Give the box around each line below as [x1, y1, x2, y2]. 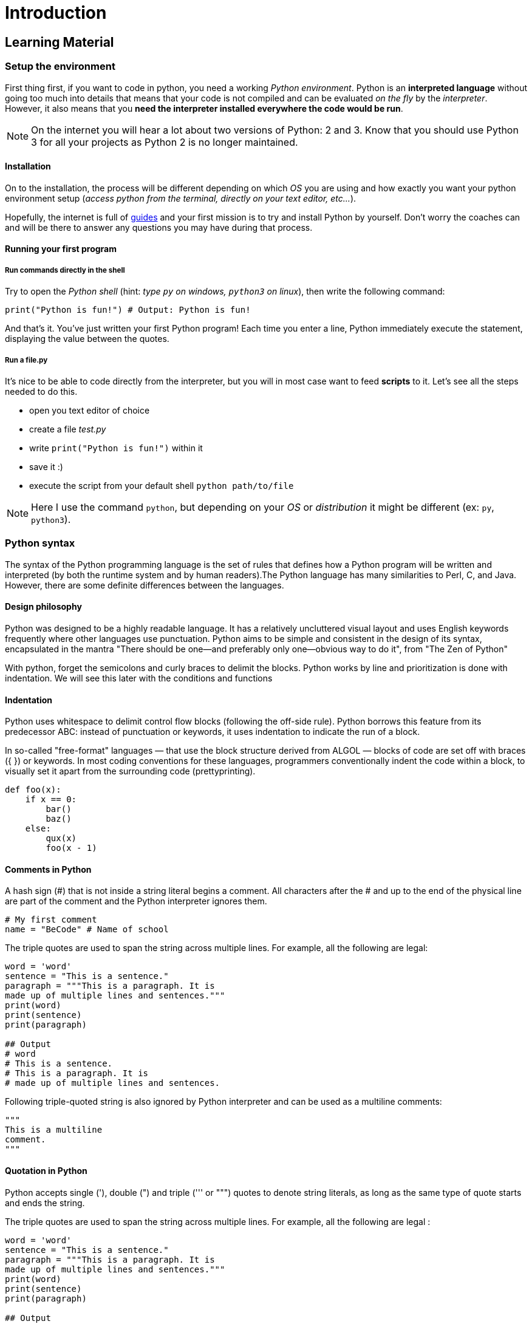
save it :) [29, 461, 63, 472]
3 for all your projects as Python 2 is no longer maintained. [31, 135, 298, 148]
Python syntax [5, 537, 75, 550]
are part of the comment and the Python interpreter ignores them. [5, 896, 267, 907]
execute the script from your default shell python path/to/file [29, 480, 294, 491]
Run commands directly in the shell [5, 265, 125, 275]
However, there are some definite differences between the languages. [5, 579, 284, 590]
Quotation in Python [5, 1165, 87, 1176]
